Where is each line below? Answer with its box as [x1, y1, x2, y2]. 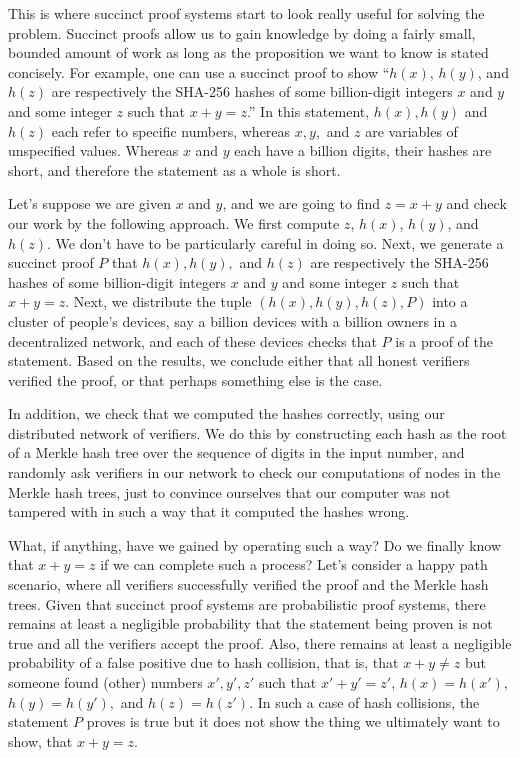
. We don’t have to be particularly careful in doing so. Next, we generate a [47, 232, 504, 253]
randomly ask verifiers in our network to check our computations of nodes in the [8, 462, 501, 483]
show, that [8, 730, 73, 751]
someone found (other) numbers [8, 672, 203, 692]
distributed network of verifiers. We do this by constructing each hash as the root [8, 422, 507, 443]
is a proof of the [395, 330, 493, 351]
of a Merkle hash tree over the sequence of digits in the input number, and [8, 442, 465, 463]
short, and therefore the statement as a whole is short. [8, 159, 341, 180]
